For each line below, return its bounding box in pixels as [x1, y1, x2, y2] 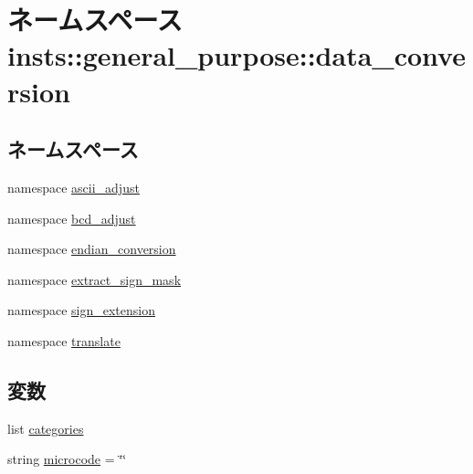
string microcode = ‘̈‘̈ [7, 449, 127, 469]
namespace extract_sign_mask [7, 269, 182, 289]
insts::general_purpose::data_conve [7, 37, 466, 74]
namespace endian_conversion [7, 239, 176, 258]
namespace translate [7, 331, 121, 350]
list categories [7, 418, 84, 437]
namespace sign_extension [7, 300, 156, 320]
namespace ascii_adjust [7, 177, 140, 196]
